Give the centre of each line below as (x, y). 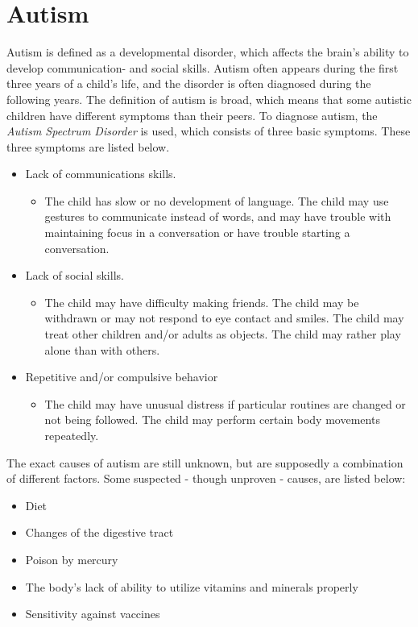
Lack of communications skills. (101, 174)
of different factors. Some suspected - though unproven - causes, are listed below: (206, 478)
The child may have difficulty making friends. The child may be (202, 302)
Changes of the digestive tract (99, 532)
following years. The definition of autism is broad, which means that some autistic (209, 99)
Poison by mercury (72, 559)
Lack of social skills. (74, 275)
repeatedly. (72, 435)
